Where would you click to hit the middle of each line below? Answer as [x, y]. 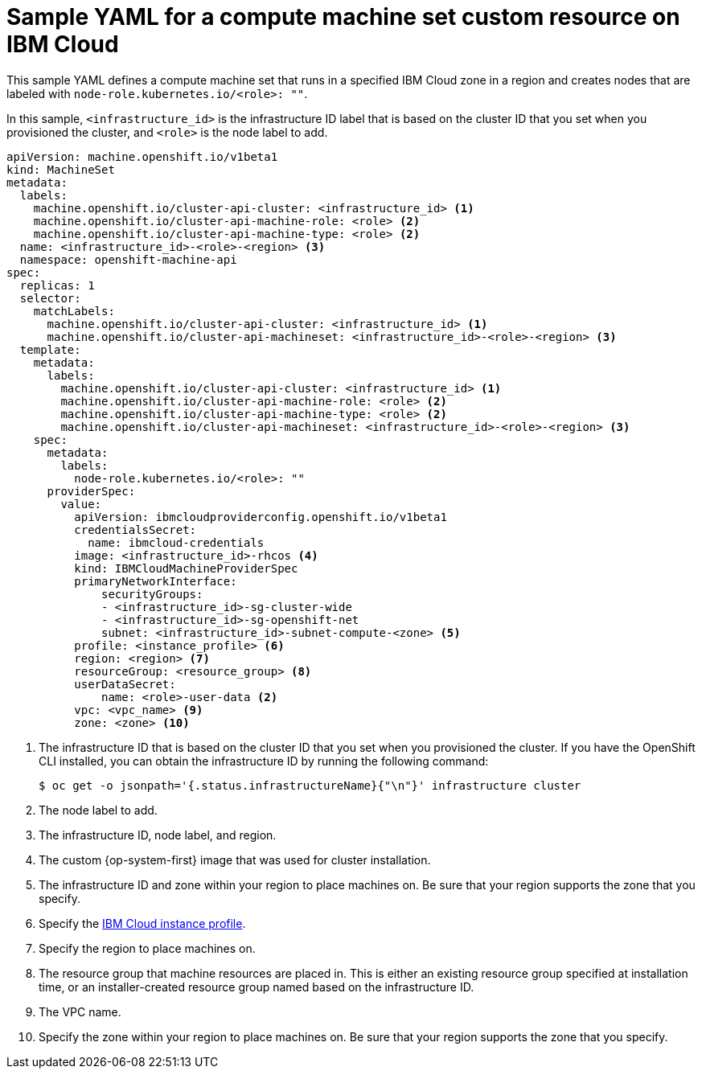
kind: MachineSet [61, 169]
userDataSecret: [125, 684]
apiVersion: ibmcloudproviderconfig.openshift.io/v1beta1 [261, 517]
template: [50, 349]
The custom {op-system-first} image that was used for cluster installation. [235, 860]
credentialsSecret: [135, 529]
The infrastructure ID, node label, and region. [158, 835]
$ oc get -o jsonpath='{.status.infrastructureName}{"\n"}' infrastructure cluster [310, 785]
